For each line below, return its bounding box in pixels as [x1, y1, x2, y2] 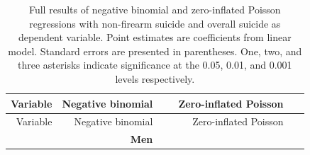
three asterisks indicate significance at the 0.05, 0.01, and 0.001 [18, 57, 292, 72]
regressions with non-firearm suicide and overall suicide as [29, 16, 281, 30]
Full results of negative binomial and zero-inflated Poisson [28, 2, 281, 16]
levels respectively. [115, 71, 195, 86]
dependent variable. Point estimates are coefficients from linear [18, 30, 292, 45]
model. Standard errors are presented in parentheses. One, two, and [8, 43, 302, 58]
